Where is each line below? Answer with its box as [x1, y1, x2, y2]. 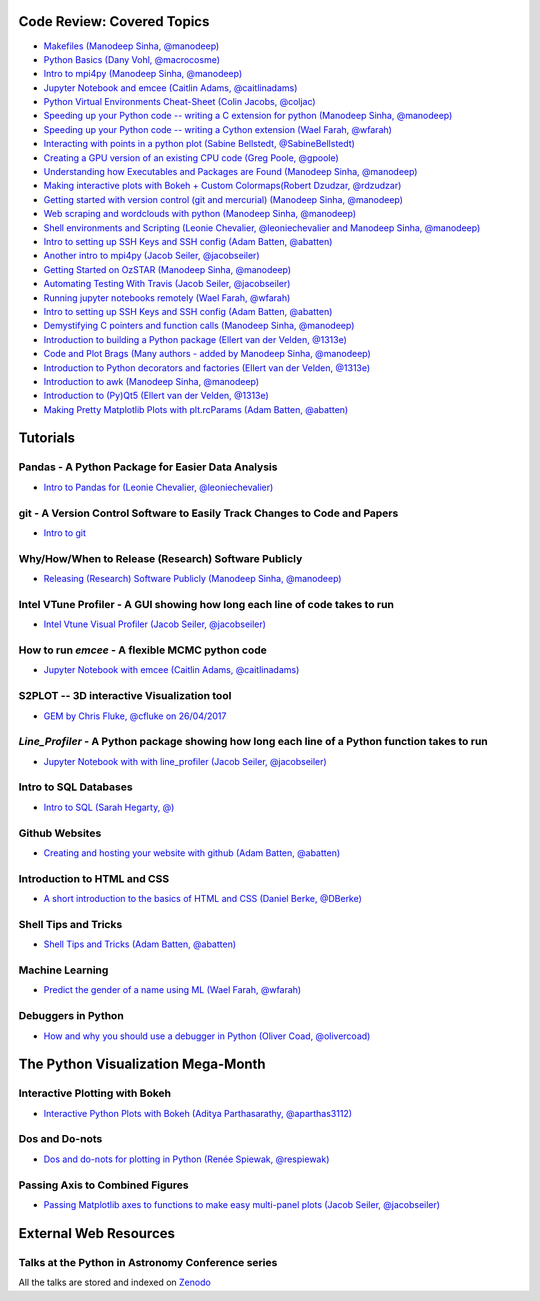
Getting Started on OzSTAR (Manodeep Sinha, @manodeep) [43, 263, 292, 275]
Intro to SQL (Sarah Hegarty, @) [43, 801, 175, 813]
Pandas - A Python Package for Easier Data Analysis [18, 460, 278, 474]
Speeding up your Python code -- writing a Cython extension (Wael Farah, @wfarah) [43, 123, 392, 135]
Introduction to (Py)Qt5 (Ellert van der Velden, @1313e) [43, 390, 269, 402]
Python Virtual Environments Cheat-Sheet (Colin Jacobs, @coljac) [43, 96, 316, 108]
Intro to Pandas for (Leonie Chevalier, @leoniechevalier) [43, 481, 274, 493]
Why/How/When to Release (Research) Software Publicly [18, 551, 303, 565]
